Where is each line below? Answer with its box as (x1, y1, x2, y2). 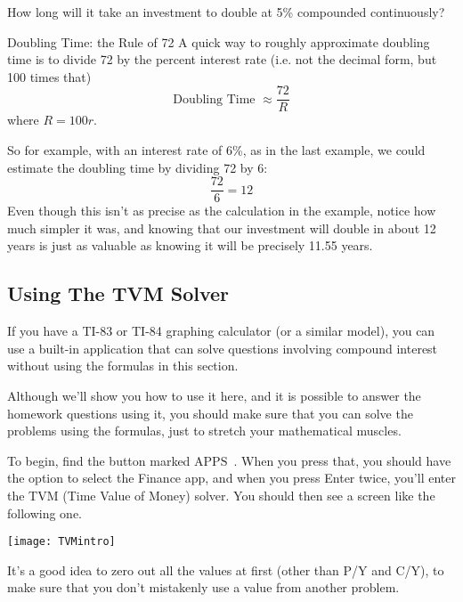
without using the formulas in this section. (7, 356, 239, 375)
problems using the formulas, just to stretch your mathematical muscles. (7, 421, 402, 440)
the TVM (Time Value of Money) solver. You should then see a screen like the (7, 486, 435, 505)
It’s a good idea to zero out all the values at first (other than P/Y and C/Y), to (7, 560, 444, 579)
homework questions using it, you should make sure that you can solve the (7, 403, 413, 422)
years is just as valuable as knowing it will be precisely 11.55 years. (7, 236, 373, 255)
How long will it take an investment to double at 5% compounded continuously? (7, 3, 445, 20)
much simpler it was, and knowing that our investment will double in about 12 (7, 218, 436, 237)
